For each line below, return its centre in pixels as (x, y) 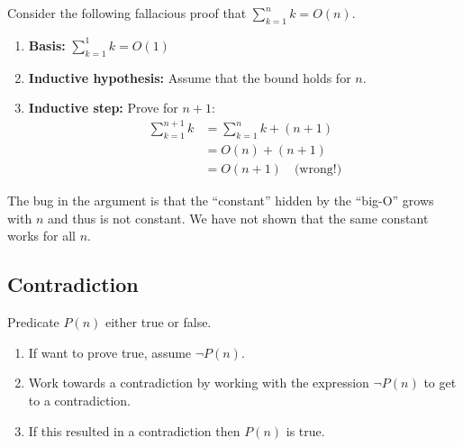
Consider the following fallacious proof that (127, 13)
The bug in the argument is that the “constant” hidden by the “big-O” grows (221, 201)
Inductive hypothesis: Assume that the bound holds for (190, 77)
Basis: (47, 45)
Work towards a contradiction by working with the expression (199, 383)
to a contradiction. (80, 400)
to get (440, 383)
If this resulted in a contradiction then (134, 430)
